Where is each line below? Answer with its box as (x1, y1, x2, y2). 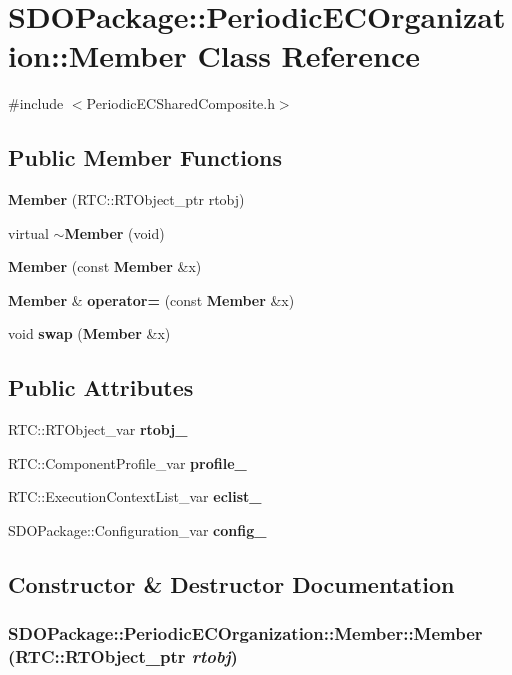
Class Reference (197, 35, 421, 76)
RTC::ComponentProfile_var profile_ (8, 452, 247, 473)
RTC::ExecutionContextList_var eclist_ (8, 486, 262, 507)
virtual (8, 222, 49, 243)
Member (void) (64, 222, 165, 243)
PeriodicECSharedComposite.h (86, 93, 275, 114)
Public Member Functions (8, 142, 282, 173)
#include (8, 93, 64, 114)
